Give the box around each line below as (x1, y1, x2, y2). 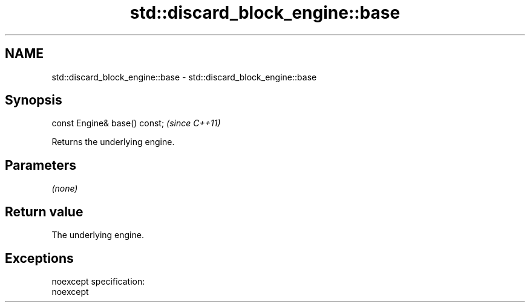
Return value (5, 204, 83, 219)
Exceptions (5, 250, 74, 266)
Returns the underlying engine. (51, 137, 175, 147)
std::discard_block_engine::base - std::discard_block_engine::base (51, 71, 317, 82)
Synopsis (5, 92, 62, 108)
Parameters (5, 157, 76, 173)
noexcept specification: (51, 276, 145, 286)
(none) (51, 183, 78, 194)
